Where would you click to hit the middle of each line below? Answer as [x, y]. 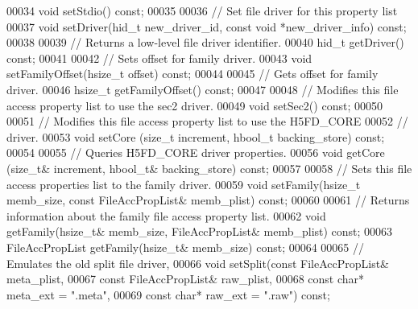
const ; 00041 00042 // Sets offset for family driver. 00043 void [159, 58]
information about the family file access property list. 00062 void [166, 215]
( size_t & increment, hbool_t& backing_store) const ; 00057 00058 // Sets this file [209, 168]
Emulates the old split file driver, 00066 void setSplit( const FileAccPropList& [198, 263]
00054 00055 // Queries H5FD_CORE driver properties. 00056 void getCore [196, 152]
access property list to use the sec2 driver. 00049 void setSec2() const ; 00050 [195, 105]
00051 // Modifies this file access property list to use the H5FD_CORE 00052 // [207, 121]
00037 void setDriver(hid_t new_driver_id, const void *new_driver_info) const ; [207, 26]
